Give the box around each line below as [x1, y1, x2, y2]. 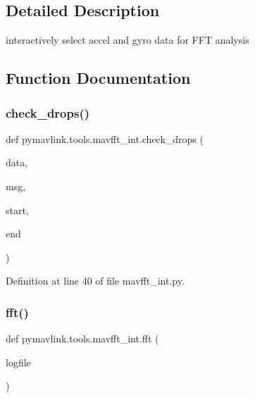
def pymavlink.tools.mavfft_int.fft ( [6, 331, 159, 346]
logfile [6, 354, 31, 369]
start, [6, 202, 29, 217]
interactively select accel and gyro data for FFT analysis [6, 32, 249, 47]
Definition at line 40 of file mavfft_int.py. [6, 273, 185, 288]
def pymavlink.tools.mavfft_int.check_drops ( [6, 131, 204, 146]
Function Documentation [6, 67, 191, 89]
